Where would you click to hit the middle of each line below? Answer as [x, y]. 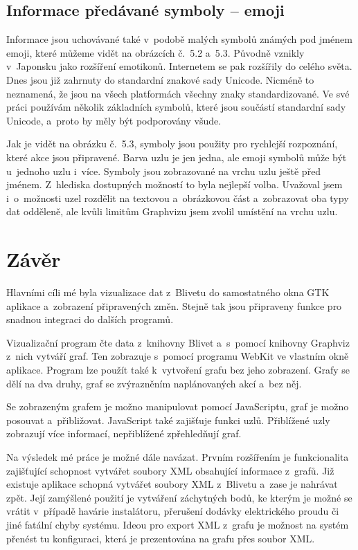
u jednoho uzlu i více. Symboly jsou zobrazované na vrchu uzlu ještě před [164, 171]
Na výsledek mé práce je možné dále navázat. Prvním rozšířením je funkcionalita [178, 456]
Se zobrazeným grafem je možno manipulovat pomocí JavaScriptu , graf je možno [178, 406]
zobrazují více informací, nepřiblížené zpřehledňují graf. [124, 433]
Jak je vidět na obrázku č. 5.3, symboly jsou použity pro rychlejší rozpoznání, [172, 144]
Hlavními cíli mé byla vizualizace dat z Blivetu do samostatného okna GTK [168, 292]
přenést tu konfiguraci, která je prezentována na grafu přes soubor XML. [161, 538]
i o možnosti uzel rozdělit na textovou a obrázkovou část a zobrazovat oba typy [178, 198]
